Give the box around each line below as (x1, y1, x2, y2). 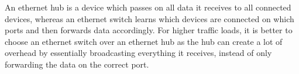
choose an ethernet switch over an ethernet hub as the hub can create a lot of (5, 35, 283, 47)
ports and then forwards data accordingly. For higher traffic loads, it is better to (5, 24, 293, 36)
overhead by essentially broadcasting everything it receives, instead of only (5, 47, 272, 59)
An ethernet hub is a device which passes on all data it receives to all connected (5, 1, 291, 13)
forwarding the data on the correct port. (5, 58, 149, 70)
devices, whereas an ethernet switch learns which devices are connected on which (5, 12, 294, 24)
